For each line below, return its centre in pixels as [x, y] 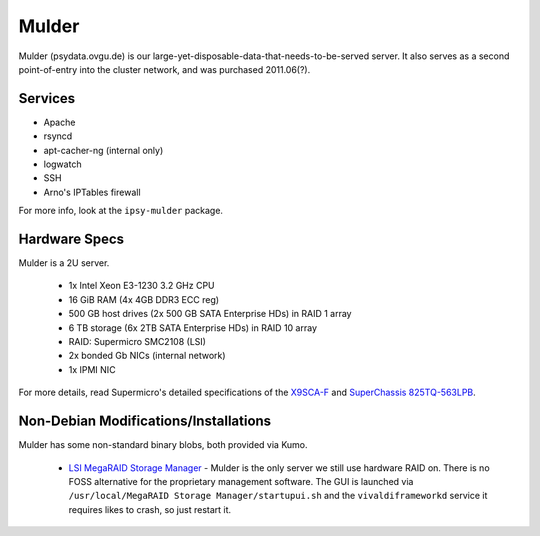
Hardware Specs [71, 239]
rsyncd [58, 136]
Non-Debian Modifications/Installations [145, 421]
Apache [59, 122]
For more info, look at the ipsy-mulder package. [121, 211]
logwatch [62, 164]
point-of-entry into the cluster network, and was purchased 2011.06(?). [164, 69]
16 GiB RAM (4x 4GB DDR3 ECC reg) [144, 299]
